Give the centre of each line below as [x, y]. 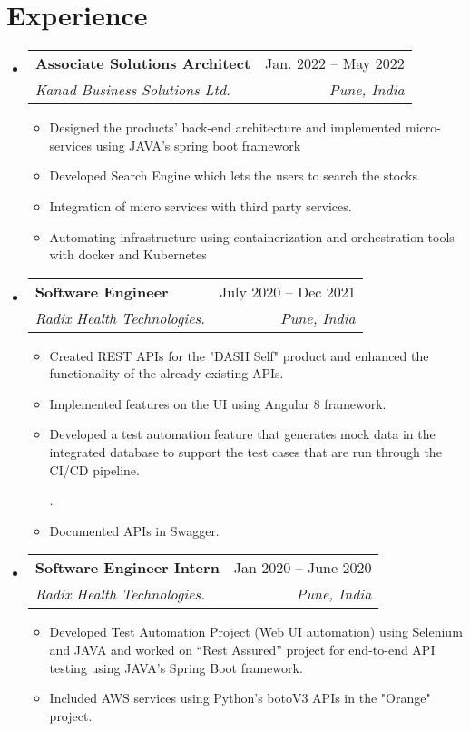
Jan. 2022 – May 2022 [335, 63]
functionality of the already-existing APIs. [166, 373]
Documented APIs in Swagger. [134, 530]
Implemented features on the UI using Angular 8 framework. [218, 403]
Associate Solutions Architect [143, 63]
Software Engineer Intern [127, 568]
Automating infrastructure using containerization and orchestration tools [252, 236]
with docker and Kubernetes [128, 254]
